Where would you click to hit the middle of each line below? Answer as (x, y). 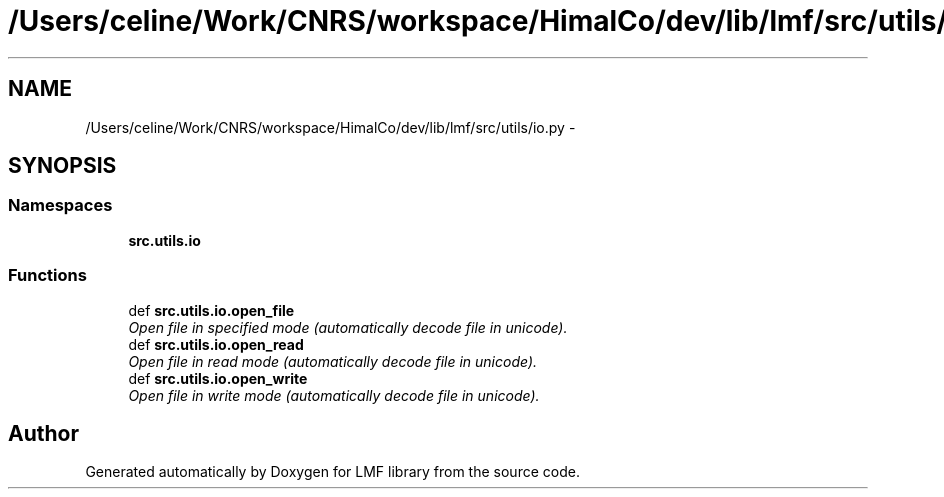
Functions (47, 275)
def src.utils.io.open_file (211, 310)
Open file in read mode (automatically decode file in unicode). (333, 361)
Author (43, 433)
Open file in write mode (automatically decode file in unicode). (334, 395)
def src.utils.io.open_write (218, 378)
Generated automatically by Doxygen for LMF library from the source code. (332, 472)
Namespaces (60, 205)
